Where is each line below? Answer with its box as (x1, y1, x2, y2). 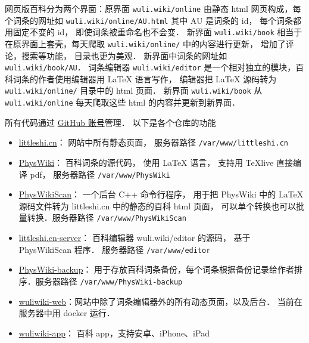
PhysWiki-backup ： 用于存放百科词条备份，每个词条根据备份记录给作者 (18, 263, 295, 276)
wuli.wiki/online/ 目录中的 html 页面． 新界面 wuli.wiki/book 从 (5, 84, 263, 97)
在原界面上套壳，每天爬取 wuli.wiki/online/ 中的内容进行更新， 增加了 (5, 37, 286, 50)
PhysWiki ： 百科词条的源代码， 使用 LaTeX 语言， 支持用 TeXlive (18, 156, 274, 169)
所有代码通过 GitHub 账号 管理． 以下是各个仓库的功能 (5, 116, 216, 128)
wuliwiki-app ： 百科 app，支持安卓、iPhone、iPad (18, 326, 210, 339)
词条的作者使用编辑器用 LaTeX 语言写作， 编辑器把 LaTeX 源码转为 (13, 72, 277, 85)
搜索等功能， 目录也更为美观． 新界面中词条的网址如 (21, 49, 227, 61)
